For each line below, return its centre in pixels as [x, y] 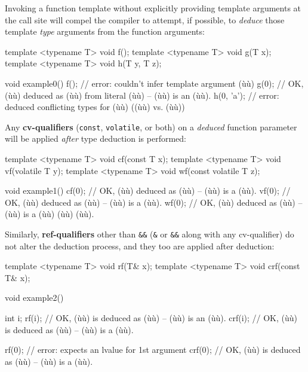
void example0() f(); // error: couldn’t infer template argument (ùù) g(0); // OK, [154, 83]
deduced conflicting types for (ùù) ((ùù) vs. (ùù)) [95, 107]
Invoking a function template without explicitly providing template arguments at [153, 8]
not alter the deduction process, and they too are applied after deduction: [140, 246]
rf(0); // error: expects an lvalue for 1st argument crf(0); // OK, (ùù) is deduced [153, 350]
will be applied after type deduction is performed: [96, 138]
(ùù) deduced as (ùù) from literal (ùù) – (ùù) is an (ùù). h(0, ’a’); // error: [142, 95]
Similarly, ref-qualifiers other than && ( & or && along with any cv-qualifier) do [150, 234]
